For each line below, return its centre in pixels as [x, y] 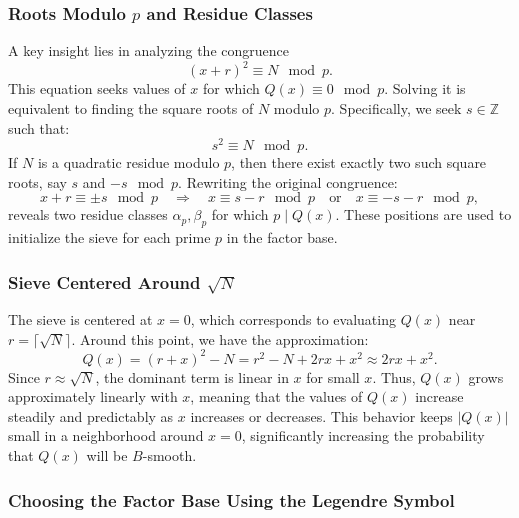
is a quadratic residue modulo [128, 162]
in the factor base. [282, 237]
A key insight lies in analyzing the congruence [148, 50]
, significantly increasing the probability [363, 435]
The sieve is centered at [80, 318]
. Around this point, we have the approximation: [220, 338]
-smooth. [169, 455]
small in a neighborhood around [106, 435]
